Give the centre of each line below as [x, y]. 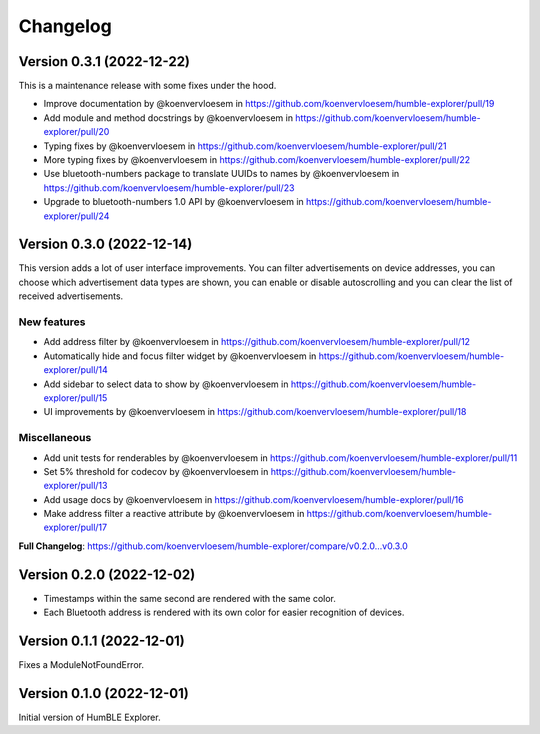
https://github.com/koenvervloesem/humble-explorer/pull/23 [169, 187]
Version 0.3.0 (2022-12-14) [105, 244]
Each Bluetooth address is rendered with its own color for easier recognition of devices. [224, 612]
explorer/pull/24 [76, 216]
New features [52, 322]
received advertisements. [71, 296]
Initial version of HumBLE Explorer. [89, 717]
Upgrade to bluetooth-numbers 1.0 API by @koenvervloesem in [173, 202]
